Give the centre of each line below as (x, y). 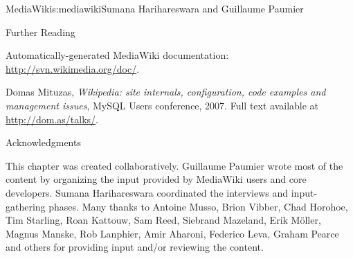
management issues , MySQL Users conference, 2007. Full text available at (162, 105)
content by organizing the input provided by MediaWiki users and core (156, 179)
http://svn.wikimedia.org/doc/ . (73, 68)
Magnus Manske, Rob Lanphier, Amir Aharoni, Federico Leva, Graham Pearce (172, 233)
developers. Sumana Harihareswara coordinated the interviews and (147, 192)
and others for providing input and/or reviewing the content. (135, 247)
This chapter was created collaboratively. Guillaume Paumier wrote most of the (174, 165)
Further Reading (40, 32)
